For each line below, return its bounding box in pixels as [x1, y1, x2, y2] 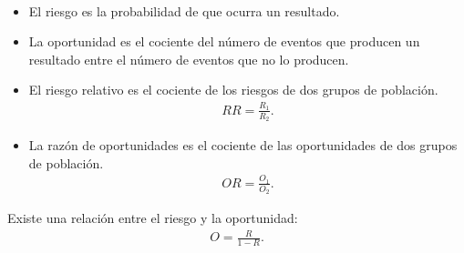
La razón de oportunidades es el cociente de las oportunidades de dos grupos [28, 135, 458, 154]
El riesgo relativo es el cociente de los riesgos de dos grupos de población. [28, 80, 438, 99]
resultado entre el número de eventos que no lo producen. [28, 49, 349, 68]
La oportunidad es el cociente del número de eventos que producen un [28, 32, 420, 51]
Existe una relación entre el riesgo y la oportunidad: [7, 208, 298, 228]
